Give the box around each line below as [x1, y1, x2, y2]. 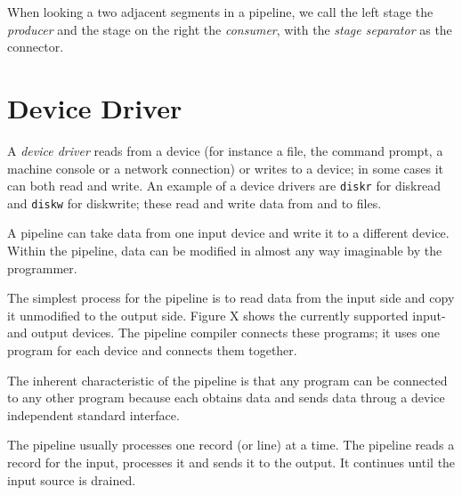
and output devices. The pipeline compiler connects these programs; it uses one [7, 323, 440, 342]
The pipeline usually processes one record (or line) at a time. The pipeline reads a [7, 435, 455, 454]
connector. [7, 37, 64, 56]
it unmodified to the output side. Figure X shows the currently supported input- [7, 305, 446, 324]
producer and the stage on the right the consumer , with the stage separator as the [7, 20, 452, 38]
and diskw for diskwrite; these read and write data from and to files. [7, 193, 382, 212]
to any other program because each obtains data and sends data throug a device [7, 388, 445, 407]
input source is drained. [7, 470, 136, 489]
